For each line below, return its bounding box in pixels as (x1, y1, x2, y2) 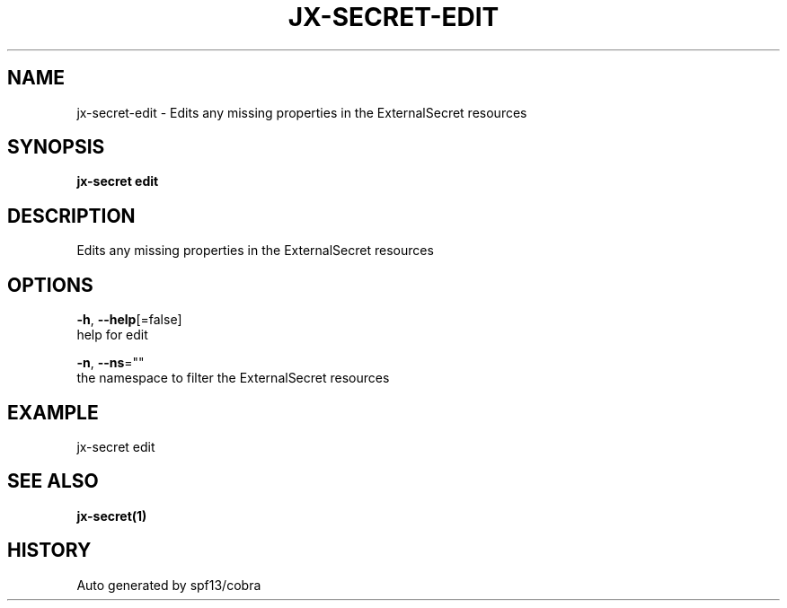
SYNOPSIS (7, 136, 105, 159)
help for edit (76, 327, 148, 343)
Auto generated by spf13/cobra (76, 577, 261, 593)
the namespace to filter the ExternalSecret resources (76, 370, 390, 386)
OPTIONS (7, 273, 93, 296)
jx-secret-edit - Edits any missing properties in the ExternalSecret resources (76, 104, 527, 120)
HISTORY (7, 539, 92, 562)
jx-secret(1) (76, 507, 147, 524)
